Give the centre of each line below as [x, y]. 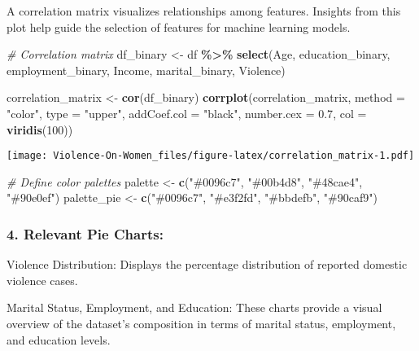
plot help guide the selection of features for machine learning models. [179, 26]
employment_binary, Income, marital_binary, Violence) [146, 70]
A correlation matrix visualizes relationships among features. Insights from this [204, 11]
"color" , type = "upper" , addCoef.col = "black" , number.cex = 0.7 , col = [187, 113]
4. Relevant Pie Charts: [85, 233]
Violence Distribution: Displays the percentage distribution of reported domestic [207, 264]
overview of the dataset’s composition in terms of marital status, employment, [201, 323]
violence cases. [42, 280]
